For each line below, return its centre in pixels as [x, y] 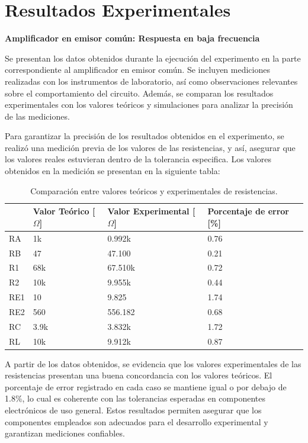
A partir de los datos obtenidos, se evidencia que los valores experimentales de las [153, 363]
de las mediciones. [37, 116]
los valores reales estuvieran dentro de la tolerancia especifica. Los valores [138, 159]
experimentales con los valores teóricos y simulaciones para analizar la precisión [149, 105]
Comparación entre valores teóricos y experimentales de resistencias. [154, 190]
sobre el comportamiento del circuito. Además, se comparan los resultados [139, 93]
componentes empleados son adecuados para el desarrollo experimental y [137, 421]
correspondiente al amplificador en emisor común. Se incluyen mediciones [137, 70]
